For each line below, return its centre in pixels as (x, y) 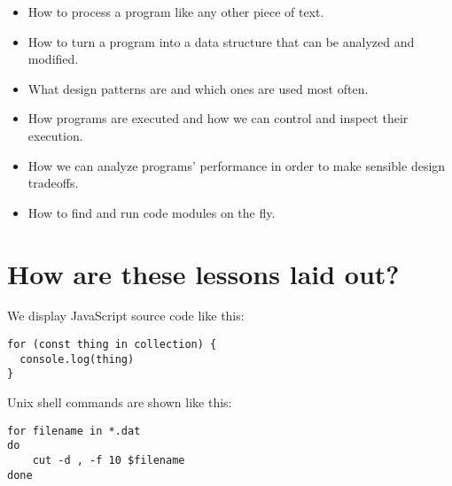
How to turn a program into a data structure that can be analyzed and (221, 41)
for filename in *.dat (74, 431)
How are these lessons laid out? (203, 273)
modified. (53, 59)
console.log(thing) (77, 359)
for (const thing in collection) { (112, 345)
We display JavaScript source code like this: (126, 316)
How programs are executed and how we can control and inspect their (218, 118)
